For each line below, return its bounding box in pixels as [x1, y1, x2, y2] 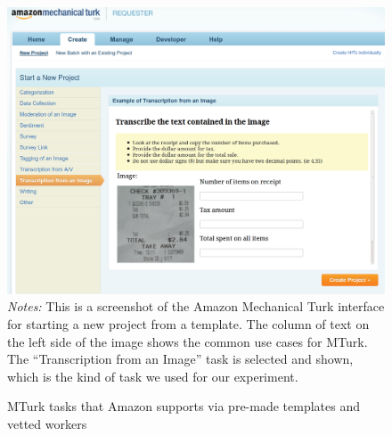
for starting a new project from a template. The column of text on [7, 314, 370, 333]
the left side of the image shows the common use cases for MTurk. [7, 332, 368, 350]
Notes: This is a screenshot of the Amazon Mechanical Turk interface [7, 297, 385, 316]
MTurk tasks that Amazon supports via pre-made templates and [7, 397, 361, 415]
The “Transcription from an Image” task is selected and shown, [7, 350, 354, 368]
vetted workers [7, 414, 87, 432]
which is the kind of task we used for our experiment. [7, 366, 298, 385]
